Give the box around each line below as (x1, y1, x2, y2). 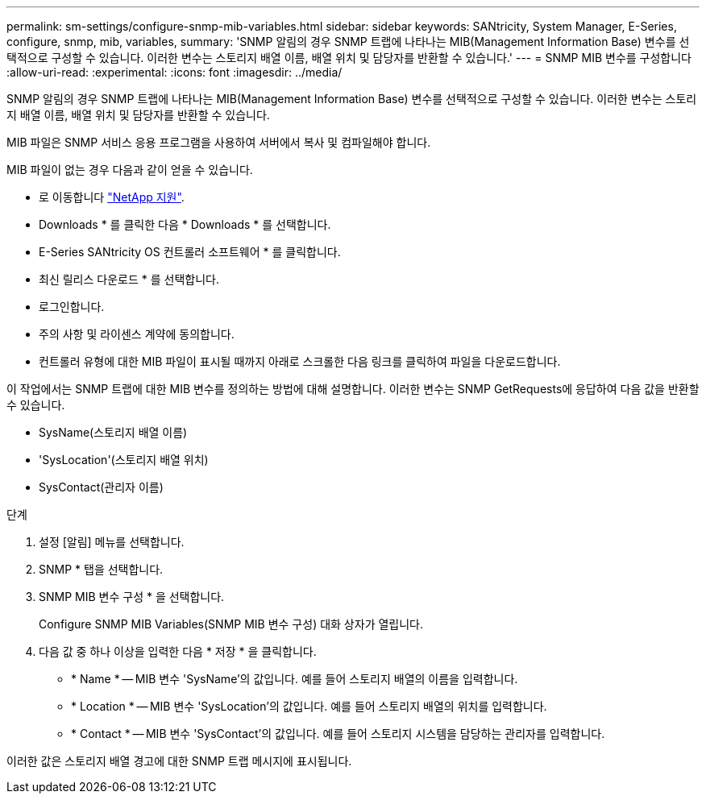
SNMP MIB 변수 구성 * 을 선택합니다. (39, 590, 225, 603)
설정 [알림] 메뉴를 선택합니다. (39, 535, 185, 549)
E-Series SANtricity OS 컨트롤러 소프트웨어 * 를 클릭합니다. (39, 245, 341, 259)
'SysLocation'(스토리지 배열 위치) (39, 453, 209, 466)
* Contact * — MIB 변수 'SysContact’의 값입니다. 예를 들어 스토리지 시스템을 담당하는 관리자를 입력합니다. (71, 727, 605, 740)
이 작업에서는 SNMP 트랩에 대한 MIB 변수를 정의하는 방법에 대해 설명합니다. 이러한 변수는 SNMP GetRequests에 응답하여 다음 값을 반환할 (6, 382, 700, 396)
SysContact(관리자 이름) (39, 480, 164, 494)
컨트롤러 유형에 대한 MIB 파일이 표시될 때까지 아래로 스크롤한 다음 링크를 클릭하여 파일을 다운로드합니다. (39, 354, 561, 368)
